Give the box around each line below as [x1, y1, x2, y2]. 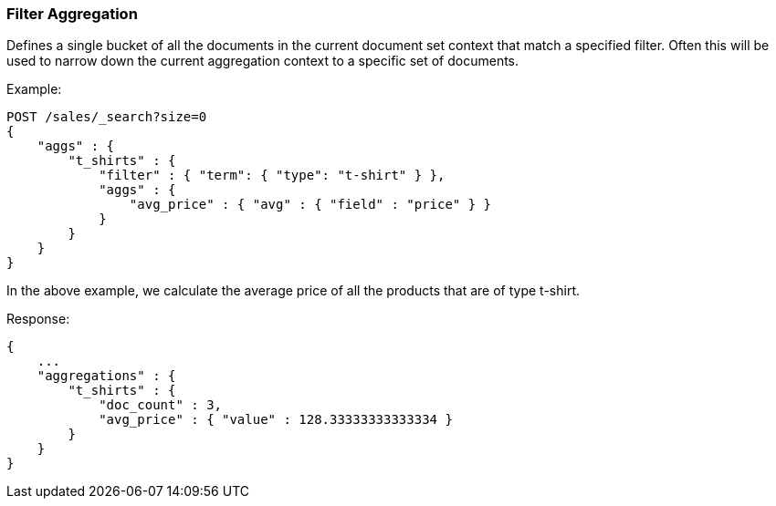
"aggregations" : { [37, 368, 176, 384]
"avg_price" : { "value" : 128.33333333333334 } [99, 412, 453, 428]
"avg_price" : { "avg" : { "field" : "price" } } [129, 197, 492, 212]
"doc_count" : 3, [99, 398, 223, 413]
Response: [6, 311, 70, 327]
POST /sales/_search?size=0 [6, 109, 207, 125]
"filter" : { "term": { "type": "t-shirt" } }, [99, 168, 446, 183]
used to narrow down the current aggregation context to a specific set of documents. [6, 53, 519, 69]
